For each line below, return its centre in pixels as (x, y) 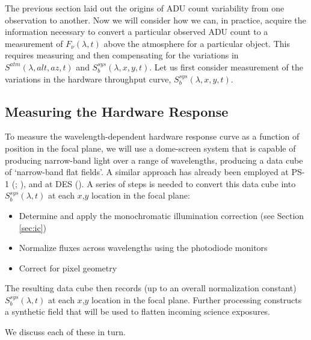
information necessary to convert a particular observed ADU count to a (137, 32)
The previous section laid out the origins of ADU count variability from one (145, 8)
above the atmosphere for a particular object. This (197, 43)
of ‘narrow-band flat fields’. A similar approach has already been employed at (147, 172)
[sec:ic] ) (32, 227)
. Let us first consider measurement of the (226, 66)
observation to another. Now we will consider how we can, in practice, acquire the (155, 20)
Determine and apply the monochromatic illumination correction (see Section (162, 215)
